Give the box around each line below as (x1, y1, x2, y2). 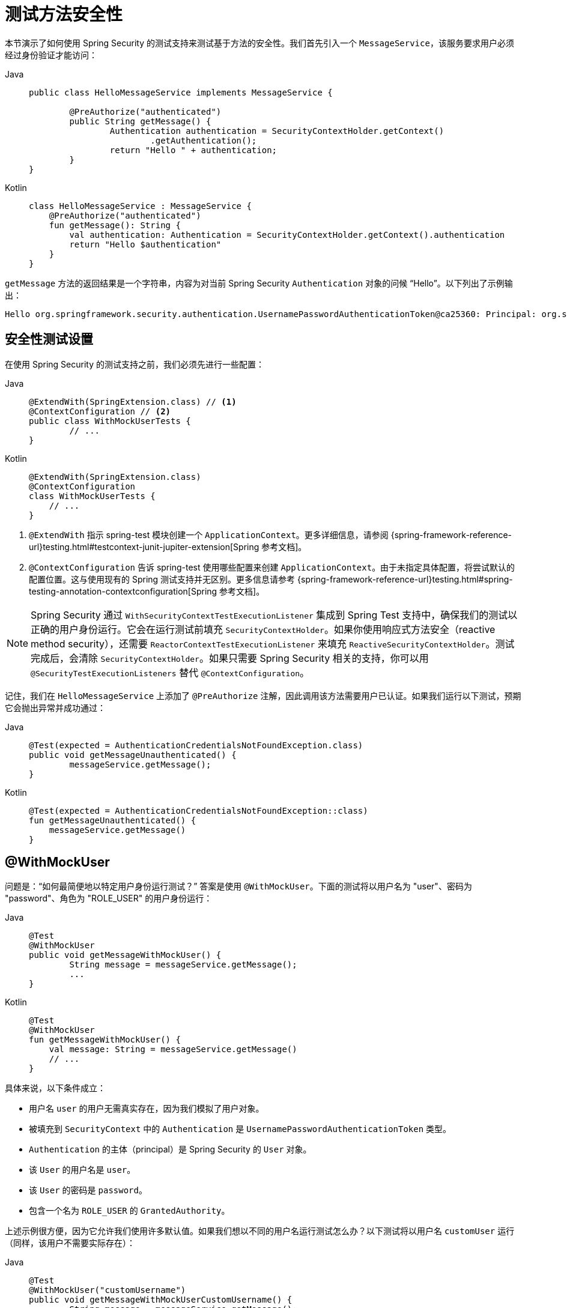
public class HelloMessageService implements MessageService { (29, 87, 333, 97)
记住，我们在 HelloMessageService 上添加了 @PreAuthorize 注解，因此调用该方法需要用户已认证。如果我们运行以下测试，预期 (5, 690, 521, 701)
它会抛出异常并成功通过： (5, 702, 106, 713)
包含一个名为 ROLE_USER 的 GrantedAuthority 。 (29, 1205, 230, 1216)
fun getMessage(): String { (49, 220, 181, 230)
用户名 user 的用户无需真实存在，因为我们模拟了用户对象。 (29, 1103, 264, 1114)
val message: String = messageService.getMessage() (49, 1044, 297, 1055)
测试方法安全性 (5, 4, 123, 25)
